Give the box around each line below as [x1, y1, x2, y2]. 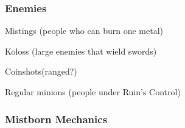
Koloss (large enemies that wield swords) [5, 44, 157, 57]
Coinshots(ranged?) [5, 65, 77, 78]
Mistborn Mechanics [5, 111, 108, 126]
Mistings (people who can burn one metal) [5, 24, 163, 37]
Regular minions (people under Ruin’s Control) [5, 86, 181, 98]
